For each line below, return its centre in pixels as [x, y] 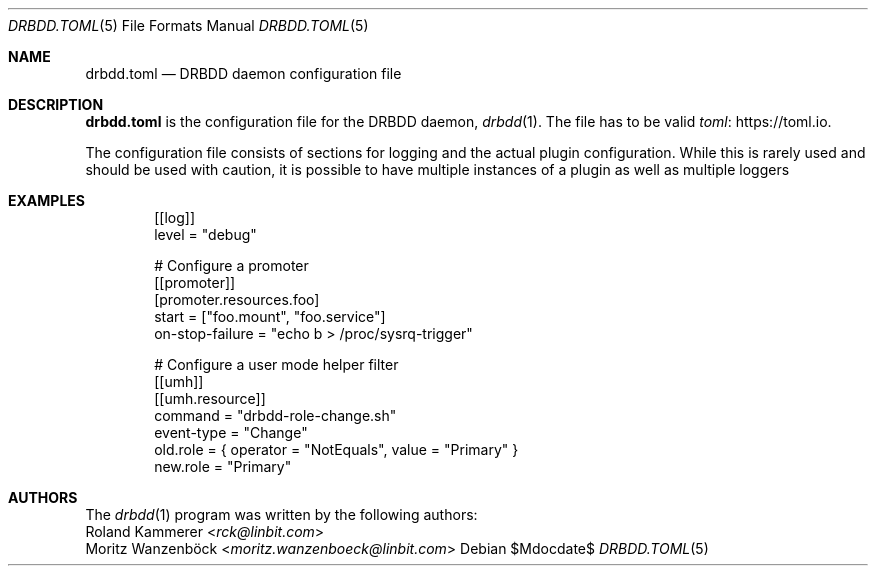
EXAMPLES [46, 200]
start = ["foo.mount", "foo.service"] [270, 316]
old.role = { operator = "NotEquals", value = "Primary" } [336, 449]
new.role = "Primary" [223, 466]
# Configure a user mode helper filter [276, 364]
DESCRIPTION [56, 104]
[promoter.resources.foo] [237, 299]
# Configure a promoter [231, 265]
